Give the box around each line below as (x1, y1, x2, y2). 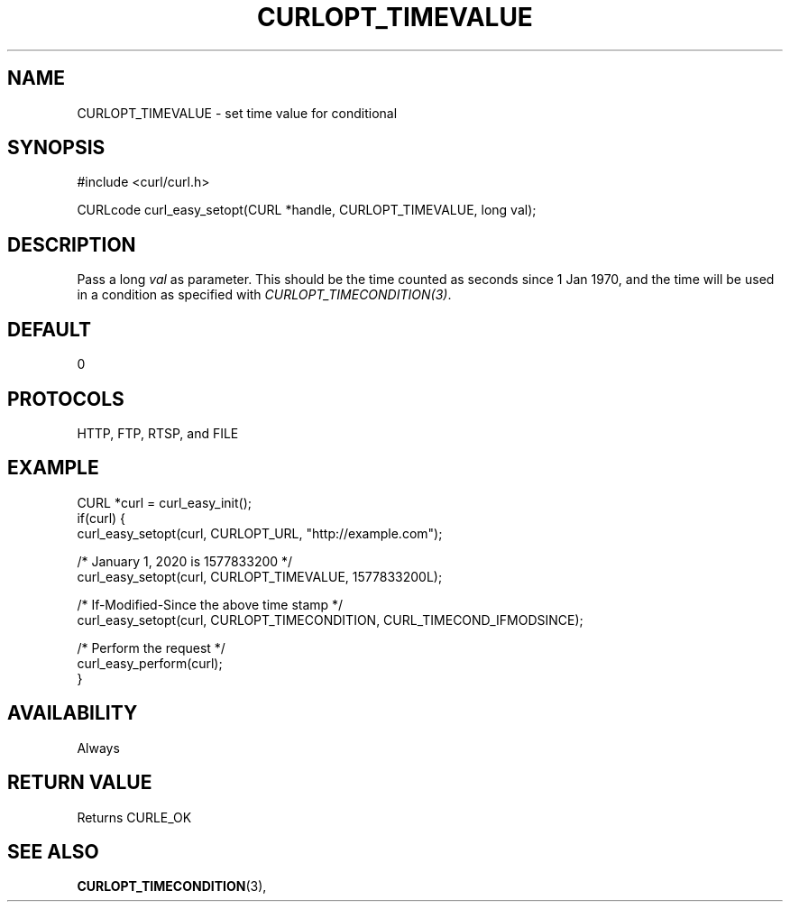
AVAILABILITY (7, 702, 138, 725)
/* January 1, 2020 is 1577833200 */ (77, 553, 293, 569)
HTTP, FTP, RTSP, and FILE (77, 425, 239, 441)
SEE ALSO (7, 840, 99, 863)
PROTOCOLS (7, 387, 124, 410)
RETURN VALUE (7, 771, 152, 794)
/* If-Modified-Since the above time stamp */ (77, 596, 344, 612)
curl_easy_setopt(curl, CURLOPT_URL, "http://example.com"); (77, 525, 443, 541)
